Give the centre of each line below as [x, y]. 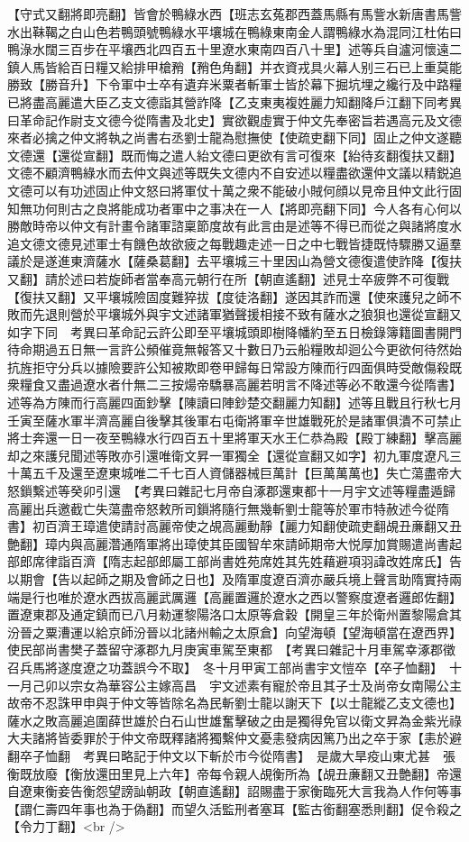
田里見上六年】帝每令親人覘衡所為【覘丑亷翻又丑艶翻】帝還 [285, 773]
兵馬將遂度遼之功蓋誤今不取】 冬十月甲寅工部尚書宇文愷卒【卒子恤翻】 [228, 667]
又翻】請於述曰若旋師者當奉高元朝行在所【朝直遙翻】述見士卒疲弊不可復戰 [228, 278]
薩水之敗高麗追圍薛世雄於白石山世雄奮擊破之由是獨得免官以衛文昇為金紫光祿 [234, 720]
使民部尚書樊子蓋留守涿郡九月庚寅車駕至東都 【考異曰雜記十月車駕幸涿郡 [225, 650]
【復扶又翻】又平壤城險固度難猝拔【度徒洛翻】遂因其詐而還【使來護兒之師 [228, 296]
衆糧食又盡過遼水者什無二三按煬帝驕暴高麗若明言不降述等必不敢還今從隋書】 [234, 384]
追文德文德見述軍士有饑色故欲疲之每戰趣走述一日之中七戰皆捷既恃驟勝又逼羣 [234, 243]
